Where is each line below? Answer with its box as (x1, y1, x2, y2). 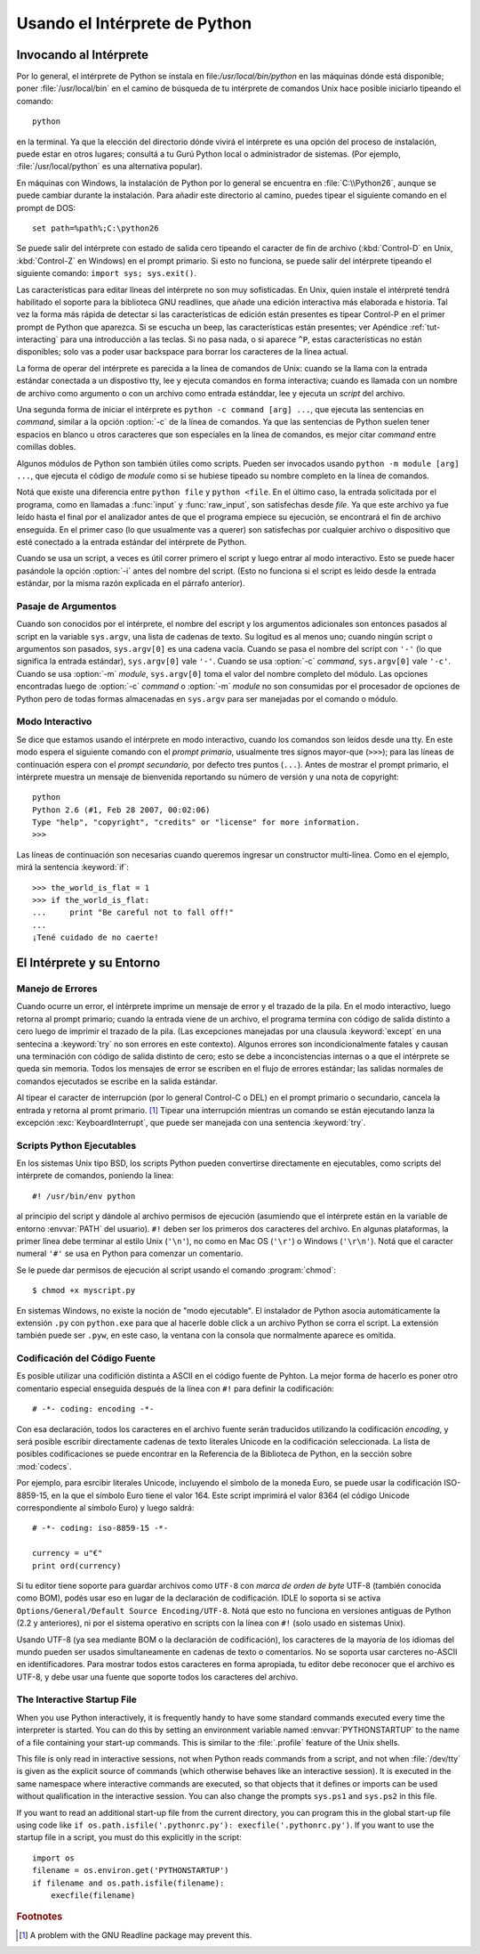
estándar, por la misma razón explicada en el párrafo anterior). (16, 578, 245, 589)
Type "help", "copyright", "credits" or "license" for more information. (32, 818, 361, 827)
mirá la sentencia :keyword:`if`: (16, 862, 129, 873)
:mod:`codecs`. (16, 1461, 72, 1471)
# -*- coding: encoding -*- (32, 1404, 155, 1414)
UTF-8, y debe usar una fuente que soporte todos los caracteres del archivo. (16, 1671, 299, 1682)
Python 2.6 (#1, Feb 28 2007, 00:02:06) (32, 804, 211, 815)
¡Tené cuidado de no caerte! (32, 932, 159, 943)
